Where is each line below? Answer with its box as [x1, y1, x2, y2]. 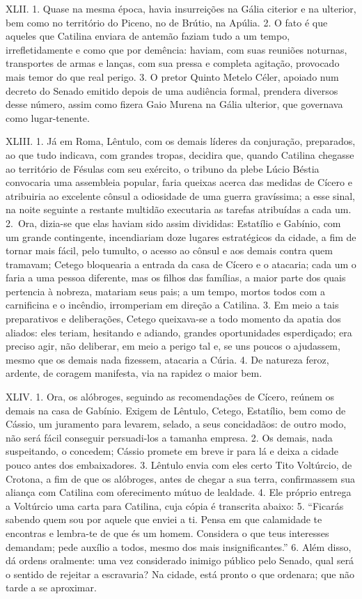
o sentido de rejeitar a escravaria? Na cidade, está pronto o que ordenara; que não [6, 566, 354, 581]
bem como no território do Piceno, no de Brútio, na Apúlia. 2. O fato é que [6, 15, 328, 29]
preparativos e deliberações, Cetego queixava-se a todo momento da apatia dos [6, 311, 341, 326]
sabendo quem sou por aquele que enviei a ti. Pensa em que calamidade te [6, 512, 322, 527]
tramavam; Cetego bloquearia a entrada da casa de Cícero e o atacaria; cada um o [6, 256, 356, 271]
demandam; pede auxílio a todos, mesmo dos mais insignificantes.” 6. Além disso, [6, 539, 352, 554]
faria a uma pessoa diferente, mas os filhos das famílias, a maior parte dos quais [6, 270, 346, 285]
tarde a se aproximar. [6, 580, 97, 595]
